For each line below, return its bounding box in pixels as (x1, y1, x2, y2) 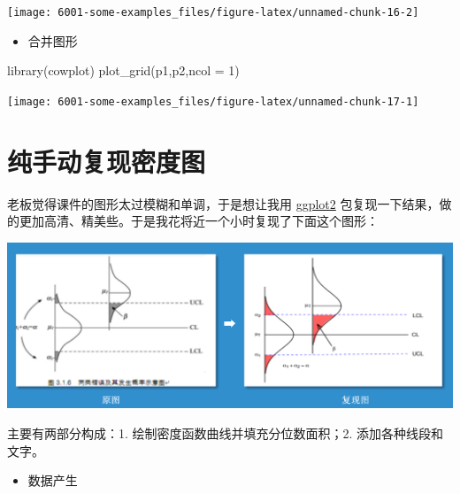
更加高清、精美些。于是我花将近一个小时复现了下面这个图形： (19, 212, 379, 230)
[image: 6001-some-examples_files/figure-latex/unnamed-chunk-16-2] (7, 6, 419, 19)
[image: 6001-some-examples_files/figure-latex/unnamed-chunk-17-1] (7, 95, 419, 108)
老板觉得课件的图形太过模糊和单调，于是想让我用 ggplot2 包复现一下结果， (7, 194, 440, 212)
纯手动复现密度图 (7, 143, 206, 179)
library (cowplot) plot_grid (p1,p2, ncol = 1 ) (7, 61, 240, 80)
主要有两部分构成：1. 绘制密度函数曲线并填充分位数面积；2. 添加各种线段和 (7, 423, 444, 442)
